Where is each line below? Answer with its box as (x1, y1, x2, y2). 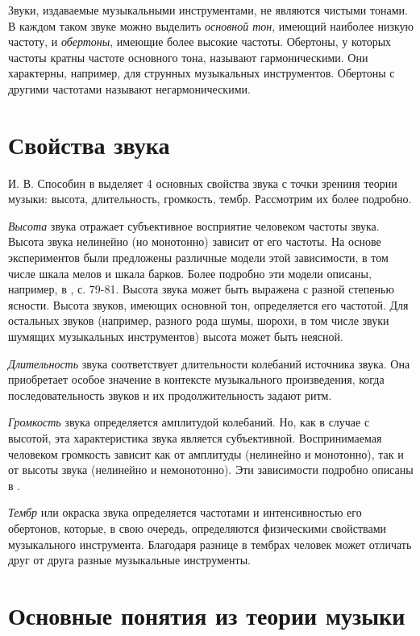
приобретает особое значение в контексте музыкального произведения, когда (8, 371, 385, 388)
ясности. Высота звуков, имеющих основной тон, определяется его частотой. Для (8, 296, 409, 313)
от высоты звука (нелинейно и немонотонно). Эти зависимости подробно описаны (8, 461, 414, 478)
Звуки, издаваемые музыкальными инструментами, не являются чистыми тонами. (8, 2, 408, 18)
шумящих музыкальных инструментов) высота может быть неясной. (8, 328, 343, 345)
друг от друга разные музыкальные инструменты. (8, 551, 251, 568)
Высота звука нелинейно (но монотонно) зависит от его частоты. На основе (8, 233, 381, 250)
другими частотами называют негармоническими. (8, 80, 251, 97)
